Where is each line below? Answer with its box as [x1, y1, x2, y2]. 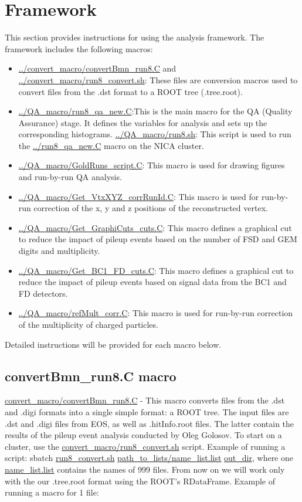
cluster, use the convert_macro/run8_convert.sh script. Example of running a [5, 440, 286, 452]
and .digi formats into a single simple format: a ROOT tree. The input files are [5, 405, 289, 418]
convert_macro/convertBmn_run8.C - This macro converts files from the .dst [5, 394, 285, 406]
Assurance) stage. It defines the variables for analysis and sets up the [18, 116, 267, 128]
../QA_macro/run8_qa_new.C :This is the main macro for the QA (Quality [18, 105, 293, 117]
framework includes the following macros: [5, 42, 153, 55]
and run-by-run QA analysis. [18, 171, 122, 183]
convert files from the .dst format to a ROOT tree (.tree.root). [18, 85, 243, 97]
